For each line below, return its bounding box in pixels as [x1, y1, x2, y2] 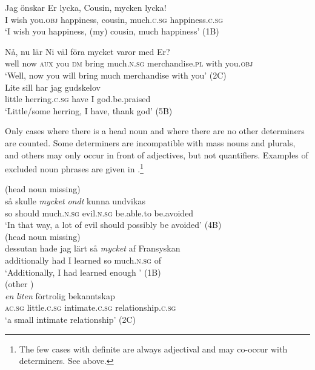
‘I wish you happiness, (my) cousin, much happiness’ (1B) [5, 25, 219, 37]
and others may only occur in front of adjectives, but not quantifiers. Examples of [5, 148, 308, 161]
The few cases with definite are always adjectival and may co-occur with [19, 342, 288, 355]
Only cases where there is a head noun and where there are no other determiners [5, 125, 305, 137]
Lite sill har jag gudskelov [5, 80, 101, 93]
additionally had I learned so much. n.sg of [5, 253, 161, 266]
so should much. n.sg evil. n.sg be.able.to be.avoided [5, 206, 194, 219]
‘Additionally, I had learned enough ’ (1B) [5, 265, 161, 278]
